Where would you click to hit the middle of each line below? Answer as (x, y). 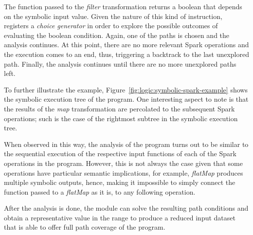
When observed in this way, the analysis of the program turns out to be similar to (126, 144)
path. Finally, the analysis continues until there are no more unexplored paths (120, 63)
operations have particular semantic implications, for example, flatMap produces (124, 172)
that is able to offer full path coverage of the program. (85, 227)
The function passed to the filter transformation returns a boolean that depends (123, 6)
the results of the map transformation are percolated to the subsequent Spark (119, 108)
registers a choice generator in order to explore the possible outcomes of (111, 26)
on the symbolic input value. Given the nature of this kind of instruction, (113, 16)
